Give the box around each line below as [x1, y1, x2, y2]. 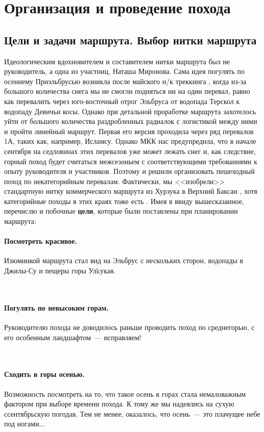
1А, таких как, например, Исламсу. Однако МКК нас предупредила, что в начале [4, 136, 256, 146]
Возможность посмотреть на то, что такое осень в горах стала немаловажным [4, 388, 246, 399]
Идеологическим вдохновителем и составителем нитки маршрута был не [4, 56, 230, 66]
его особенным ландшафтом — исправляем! [4, 332, 142, 342]
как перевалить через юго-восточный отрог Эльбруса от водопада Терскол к [4, 95, 240, 106]
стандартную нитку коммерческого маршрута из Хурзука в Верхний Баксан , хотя [4, 186, 257, 196]
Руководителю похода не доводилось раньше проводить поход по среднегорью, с [4, 322, 255, 333]
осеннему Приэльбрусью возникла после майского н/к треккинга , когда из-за [4, 75, 247, 86]
